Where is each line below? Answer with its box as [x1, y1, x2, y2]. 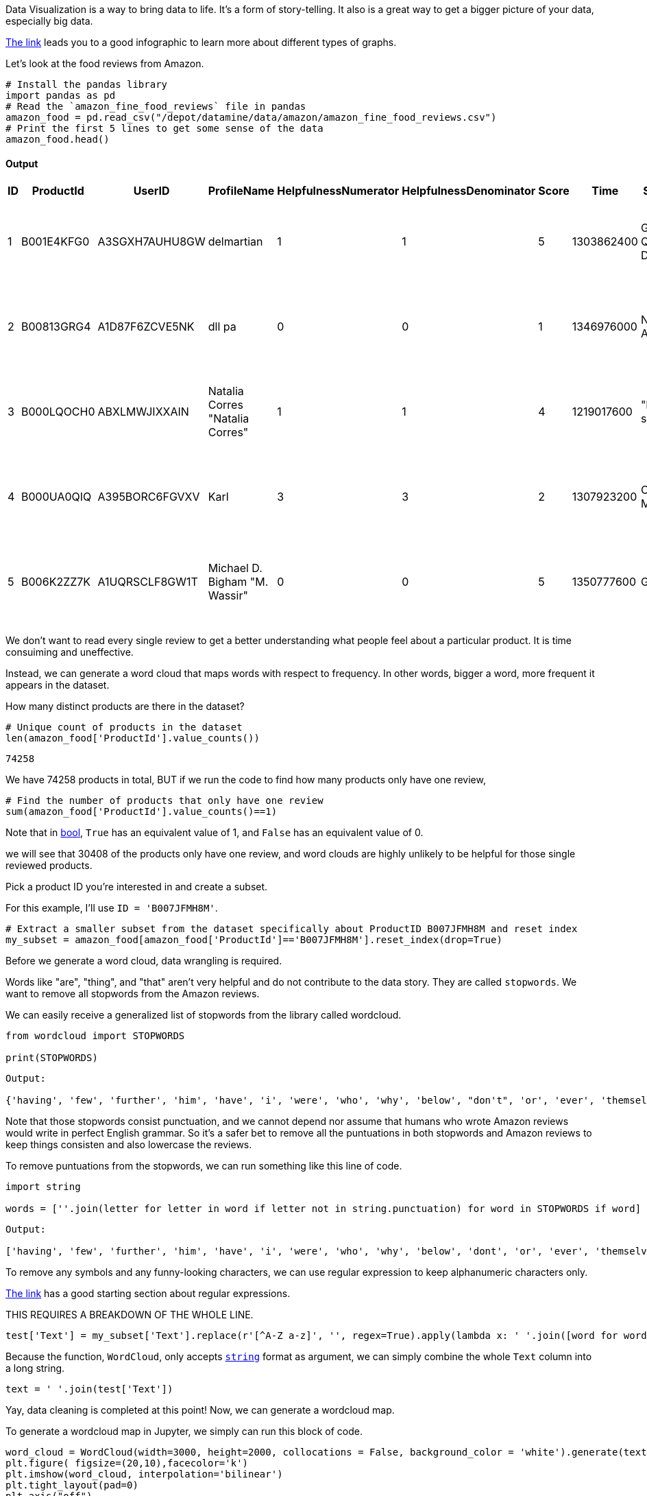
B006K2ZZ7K [21, 575, 91, 589]
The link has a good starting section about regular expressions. [5, 1287, 291, 1300]
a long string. [5, 1362, 65, 1375]
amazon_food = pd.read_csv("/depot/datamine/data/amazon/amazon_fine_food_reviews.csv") [5, 112, 497, 123]
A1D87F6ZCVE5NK [97, 320, 195, 334]
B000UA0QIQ [21, 490, 92, 504]
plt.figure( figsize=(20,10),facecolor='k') [5, 1458, 249, 1469]
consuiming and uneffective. [5, 646, 134, 658]
